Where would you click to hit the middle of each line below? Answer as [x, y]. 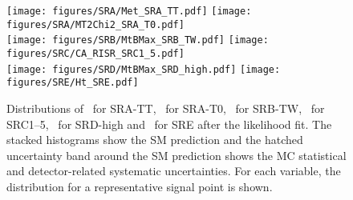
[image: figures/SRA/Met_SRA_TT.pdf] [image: [129, 11]
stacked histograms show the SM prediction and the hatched [155, 140]
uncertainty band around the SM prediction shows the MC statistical [176, 155]
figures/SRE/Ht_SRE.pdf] [73, 83]
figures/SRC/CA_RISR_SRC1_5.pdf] [95, 53]
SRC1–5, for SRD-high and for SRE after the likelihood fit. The [169, 124]
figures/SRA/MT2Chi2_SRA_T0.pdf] [95, 24]
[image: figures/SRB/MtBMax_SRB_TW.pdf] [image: [138, 40]
